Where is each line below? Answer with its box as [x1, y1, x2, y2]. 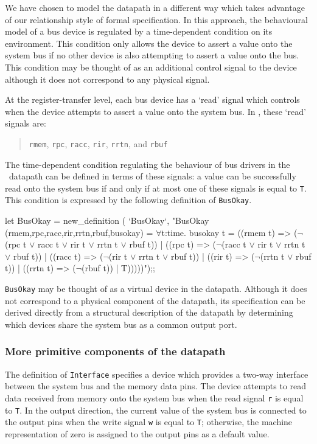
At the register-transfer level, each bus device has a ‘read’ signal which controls [5, 93, 300, 106]
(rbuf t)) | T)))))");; [82, 262, 155, 274]
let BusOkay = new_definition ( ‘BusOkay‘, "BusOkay [5, 214, 209, 227]
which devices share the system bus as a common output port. [5, 317, 237, 330]
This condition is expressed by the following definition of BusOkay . [5, 193, 252, 206]
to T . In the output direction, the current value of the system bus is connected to [5, 403, 307, 416]
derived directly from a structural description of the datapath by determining [5, 306, 293, 319]
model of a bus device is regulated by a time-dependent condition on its [5, 25, 273, 38]
